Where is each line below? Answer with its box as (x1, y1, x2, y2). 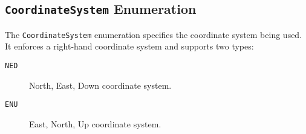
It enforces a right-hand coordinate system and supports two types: (5, 40, 254, 53)
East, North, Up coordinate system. (29, 117, 161, 130)
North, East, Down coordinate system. (29, 78, 172, 91)
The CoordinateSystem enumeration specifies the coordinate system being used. (5, 28, 302, 40)
